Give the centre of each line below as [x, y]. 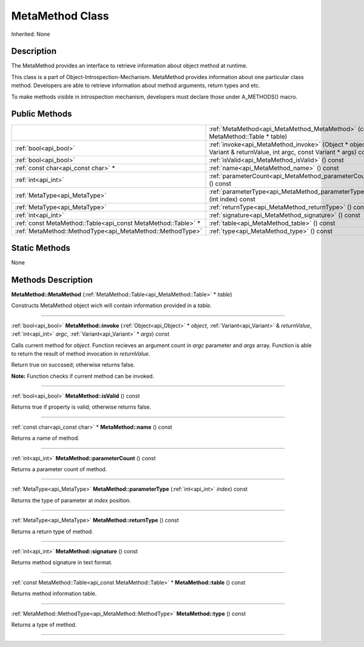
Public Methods [42, 114]
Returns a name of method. [45, 438]
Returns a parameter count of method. [59, 469]
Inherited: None [31, 34]
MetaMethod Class [60, 16]
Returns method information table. [54, 593]
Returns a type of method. [44, 625]
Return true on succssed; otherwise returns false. [73, 365]
